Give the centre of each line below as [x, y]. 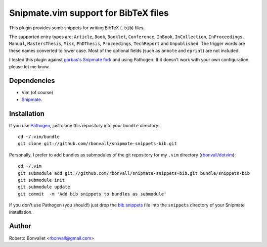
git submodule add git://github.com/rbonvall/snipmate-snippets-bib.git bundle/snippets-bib [134, 173]
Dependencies [32, 81]
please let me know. [29, 66]
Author [20, 226]
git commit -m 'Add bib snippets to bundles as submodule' [92, 194]
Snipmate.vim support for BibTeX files [89, 13]
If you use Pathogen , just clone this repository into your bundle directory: [85, 125]
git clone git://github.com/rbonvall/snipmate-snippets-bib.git [98, 144]
